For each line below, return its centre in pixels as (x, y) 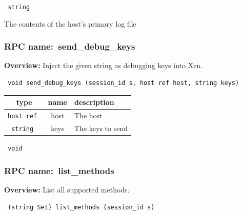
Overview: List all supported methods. (67, 189)
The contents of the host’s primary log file (70, 23)
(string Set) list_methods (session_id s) (81, 207)
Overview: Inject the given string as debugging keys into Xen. (104, 65)
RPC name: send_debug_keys (70, 46)
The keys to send (101, 128)
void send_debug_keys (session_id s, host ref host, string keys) (124, 83)
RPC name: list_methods (59, 170)
